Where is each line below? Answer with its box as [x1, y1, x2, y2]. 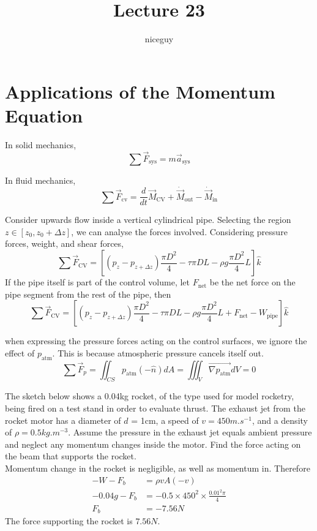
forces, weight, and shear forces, [5, 237, 124, 250]
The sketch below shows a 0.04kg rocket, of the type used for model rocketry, [5, 390, 294, 402]
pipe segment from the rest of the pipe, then [5, 287, 171, 300]
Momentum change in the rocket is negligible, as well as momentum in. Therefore [5, 462, 310, 474]
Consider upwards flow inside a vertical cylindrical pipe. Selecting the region [5, 213, 291, 226]
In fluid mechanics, [5, 173, 76, 186]
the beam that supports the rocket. [5, 450, 136, 462]
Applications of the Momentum [5, 78, 275, 104]
